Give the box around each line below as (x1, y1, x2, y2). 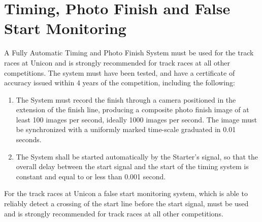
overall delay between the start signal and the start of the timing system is (16, 161, 249, 172)
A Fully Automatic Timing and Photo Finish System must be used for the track (4, 47, 254, 58)
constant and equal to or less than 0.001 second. (16, 171, 166, 181)
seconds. (16, 134, 42, 145)
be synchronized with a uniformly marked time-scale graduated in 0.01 (16, 124, 236, 135)
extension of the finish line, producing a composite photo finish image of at (16, 104, 249, 115)
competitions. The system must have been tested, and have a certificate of (4, 67, 235, 78)
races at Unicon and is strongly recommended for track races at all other (4, 57, 231, 68)
